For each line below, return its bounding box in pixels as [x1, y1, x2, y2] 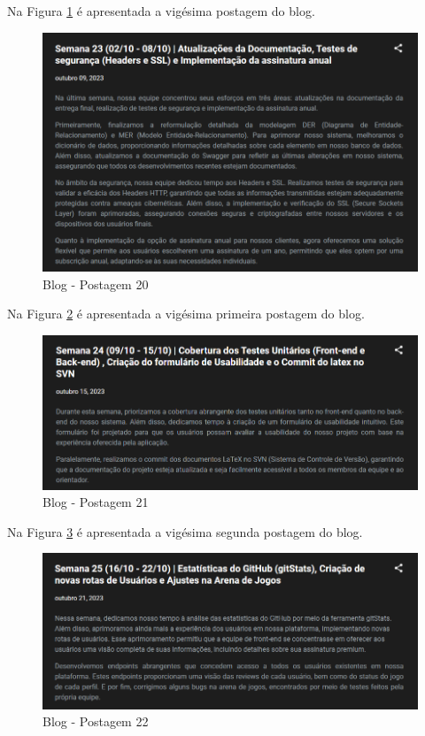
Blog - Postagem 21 [42, 493, 149, 511]
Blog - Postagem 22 [42, 712, 149, 731]
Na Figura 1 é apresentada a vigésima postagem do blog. [7, 2, 315, 19]
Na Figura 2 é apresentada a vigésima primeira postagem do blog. [7, 304, 365, 323]
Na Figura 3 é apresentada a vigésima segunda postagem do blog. [7, 522, 363, 540]
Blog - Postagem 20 [42, 274, 149, 293]
